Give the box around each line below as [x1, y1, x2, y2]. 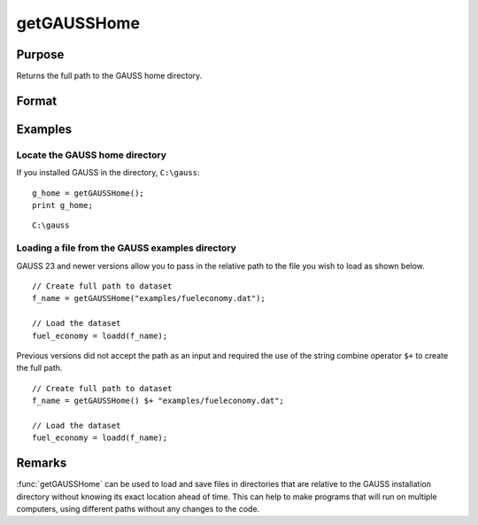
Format [16, 93, 58, 108]
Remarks [16, 456, 67, 471]
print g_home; [32, 200, 93, 211]
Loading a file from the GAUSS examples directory [16, 242, 236, 254]
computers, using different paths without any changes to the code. [16, 503, 260, 513]
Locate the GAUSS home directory [16, 149, 167, 161]
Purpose [16, 47, 65, 62]
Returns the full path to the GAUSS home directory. [16, 71, 203, 81]
